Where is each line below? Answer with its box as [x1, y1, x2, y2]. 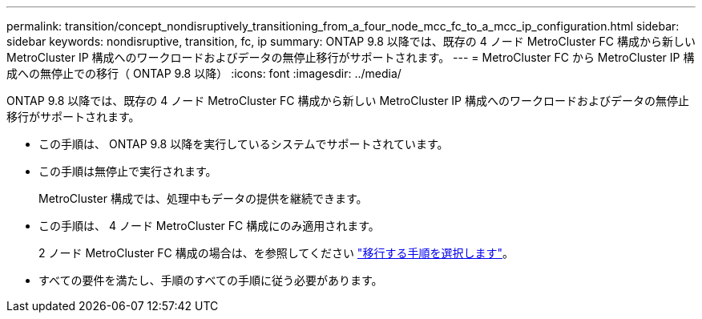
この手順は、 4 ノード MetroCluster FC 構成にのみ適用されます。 [38, 219, 380, 232]
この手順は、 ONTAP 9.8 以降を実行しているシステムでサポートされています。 [38, 137, 449, 151]
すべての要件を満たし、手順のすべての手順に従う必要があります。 [38, 273, 383, 287]
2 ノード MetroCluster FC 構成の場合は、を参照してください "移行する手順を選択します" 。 [38, 246, 514, 260]
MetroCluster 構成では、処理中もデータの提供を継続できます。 [38, 192, 368, 205]
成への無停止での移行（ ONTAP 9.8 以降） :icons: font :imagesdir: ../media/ [6, 67, 401, 80]
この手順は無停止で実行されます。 [38, 164, 217, 178]
